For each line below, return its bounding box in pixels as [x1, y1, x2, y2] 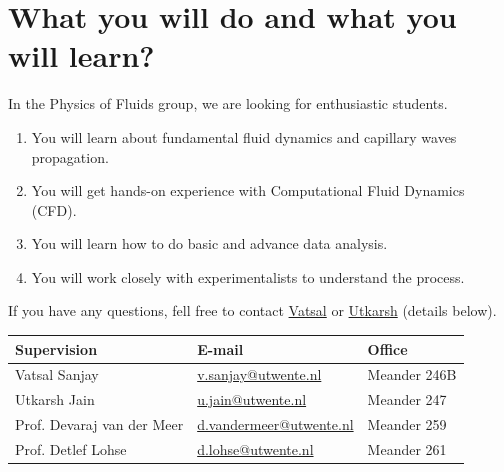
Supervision [15, 338, 98, 359]
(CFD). [31, 199, 77, 220]
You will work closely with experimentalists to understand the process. [31, 266, 465, 287]
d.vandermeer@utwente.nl [197, 414, 354, 435]
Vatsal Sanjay [15, 364, 99, 385]
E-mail [197, 338, 244, 359]
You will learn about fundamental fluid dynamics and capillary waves [31, 126, 457, 147]
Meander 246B [367, 364, 457, 385]
